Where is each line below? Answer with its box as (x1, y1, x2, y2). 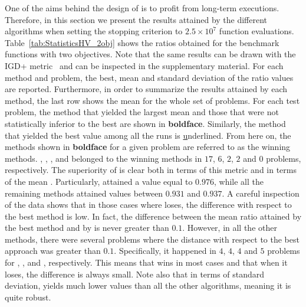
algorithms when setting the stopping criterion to (5, 25, 183, 37)
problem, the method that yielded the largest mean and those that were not (5, 106, 279, 118)
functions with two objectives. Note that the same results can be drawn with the (5, 48, 296, 60)
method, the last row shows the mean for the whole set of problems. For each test (5, 94, 300, 106)
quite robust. (5, 290, 51, 303)
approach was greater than (5, 244, 101, 257)
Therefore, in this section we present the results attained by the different (5, 13, 268, 25)
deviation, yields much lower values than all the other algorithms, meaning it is (5, 279, 291, 292)
